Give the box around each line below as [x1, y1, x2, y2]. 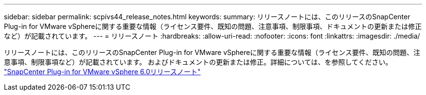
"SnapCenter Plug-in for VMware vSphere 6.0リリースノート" [4, 68, 201, 76]
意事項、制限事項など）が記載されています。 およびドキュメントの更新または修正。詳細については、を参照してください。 [4, 58, 392, 66]
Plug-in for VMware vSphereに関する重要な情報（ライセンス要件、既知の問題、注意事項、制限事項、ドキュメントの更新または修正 [4, 22, 422, 30]
